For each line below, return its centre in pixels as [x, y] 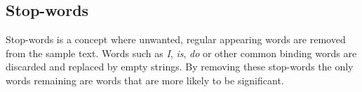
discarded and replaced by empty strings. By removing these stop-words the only [180, 67]
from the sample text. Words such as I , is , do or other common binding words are [181, 53]
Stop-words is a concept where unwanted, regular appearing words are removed [176, 39]
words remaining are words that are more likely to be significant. [145, 80]
